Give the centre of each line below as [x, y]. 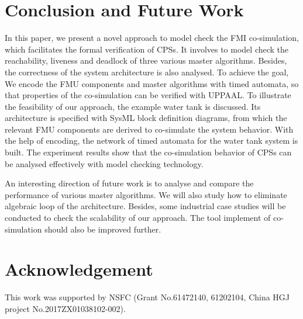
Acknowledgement [79, 269]
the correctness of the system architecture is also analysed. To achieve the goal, [147, 72]
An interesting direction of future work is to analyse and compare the [129, 183]
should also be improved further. [103, 229]
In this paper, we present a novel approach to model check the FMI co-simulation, [152, 38]
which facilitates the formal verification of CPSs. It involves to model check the [147, 49]
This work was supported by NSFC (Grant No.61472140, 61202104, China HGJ [147, 297]
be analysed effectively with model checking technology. [104, 163]
